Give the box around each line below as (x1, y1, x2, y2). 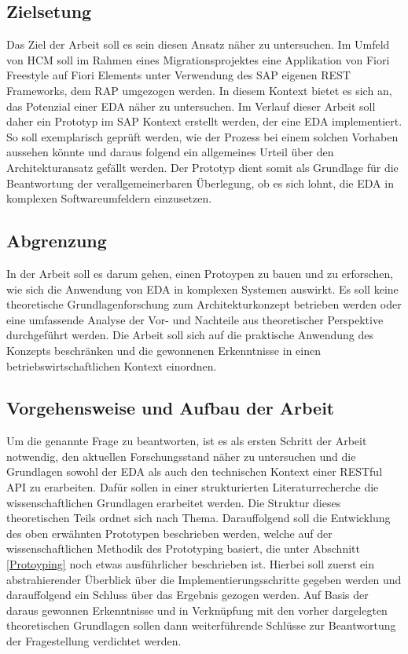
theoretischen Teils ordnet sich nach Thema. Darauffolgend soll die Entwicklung (6, 510, 391, 526)
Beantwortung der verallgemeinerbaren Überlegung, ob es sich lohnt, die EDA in (6, 174, 394, 191)
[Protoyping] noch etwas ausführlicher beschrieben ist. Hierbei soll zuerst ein (6, 556, 374, 572)
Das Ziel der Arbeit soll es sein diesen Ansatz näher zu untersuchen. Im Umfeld (6, 36, 390, 53)
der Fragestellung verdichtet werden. (6, 633, 182, 649)
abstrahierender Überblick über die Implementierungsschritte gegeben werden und (6, 571, 402, 587)
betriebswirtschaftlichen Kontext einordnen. (6, 357, 217, 374)
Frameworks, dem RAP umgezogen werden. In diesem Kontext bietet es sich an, (6, 82, 392, 98)
